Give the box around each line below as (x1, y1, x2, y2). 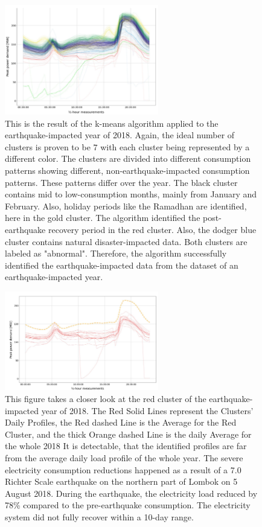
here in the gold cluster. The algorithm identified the (5, 211, 200, 224)
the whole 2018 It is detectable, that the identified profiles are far (5, 439, 247, 452)
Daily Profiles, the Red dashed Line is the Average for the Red (5, 416, 237, 429)
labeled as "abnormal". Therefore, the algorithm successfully (5, 247, 227, 260)
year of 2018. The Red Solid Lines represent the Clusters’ (41, 404, 254, 417)
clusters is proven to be (5, 140, 91, 153)
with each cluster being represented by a (100, 140, 250, 153)
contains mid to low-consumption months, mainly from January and (5, 188, 257, 200)
